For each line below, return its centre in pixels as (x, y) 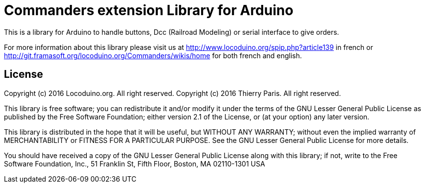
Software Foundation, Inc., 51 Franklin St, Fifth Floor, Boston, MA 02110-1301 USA (135, 164)
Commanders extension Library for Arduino (149, 10)
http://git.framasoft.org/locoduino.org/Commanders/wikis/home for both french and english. (153, 55)
